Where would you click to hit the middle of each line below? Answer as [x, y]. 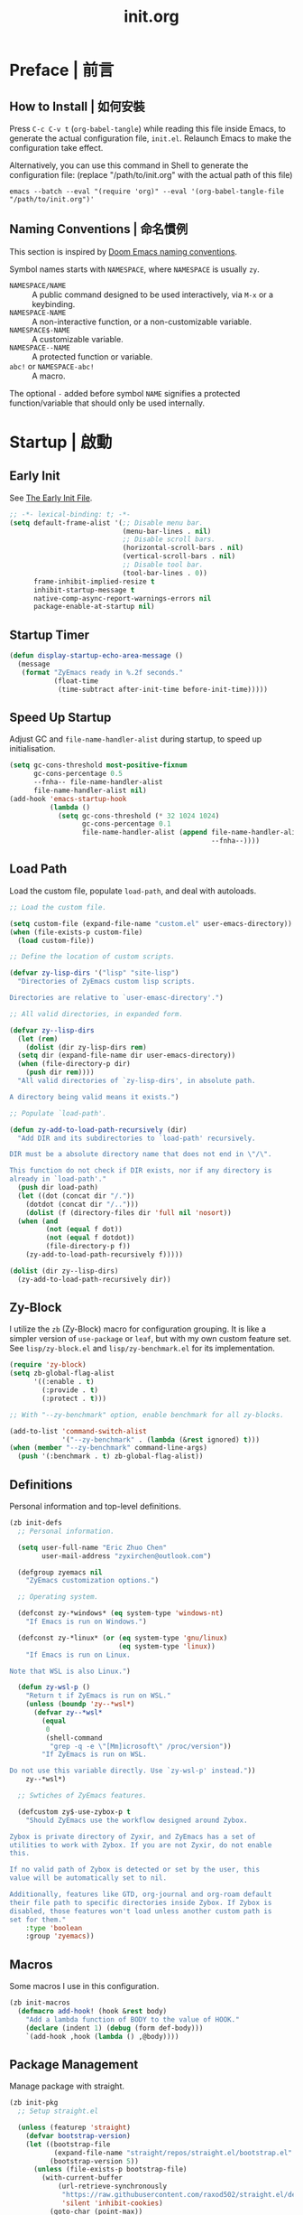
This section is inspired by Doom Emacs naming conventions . [123, 251]
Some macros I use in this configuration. [84, 1986]
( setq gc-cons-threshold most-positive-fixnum [98, 765]
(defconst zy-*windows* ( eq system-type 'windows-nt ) [120, 1613]
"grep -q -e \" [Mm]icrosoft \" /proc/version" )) [140, 1746]
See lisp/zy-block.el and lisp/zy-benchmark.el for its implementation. [142, 1349]
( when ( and [38, 1221]
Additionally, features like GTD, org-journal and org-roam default [141, 1894]
